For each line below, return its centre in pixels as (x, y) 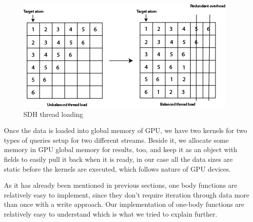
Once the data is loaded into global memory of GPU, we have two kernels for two (126, 130)
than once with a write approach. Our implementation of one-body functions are (124, 204)
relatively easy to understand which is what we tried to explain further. (111, 213)
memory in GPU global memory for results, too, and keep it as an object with (121, 149)
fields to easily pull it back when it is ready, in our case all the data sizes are (118, 159)
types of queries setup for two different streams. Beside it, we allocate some (116, 140)
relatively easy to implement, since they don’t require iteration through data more (127, 194)
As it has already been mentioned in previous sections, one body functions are (121, 185)
